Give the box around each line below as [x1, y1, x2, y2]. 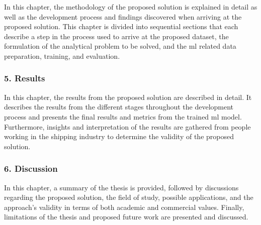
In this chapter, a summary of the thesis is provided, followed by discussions [4, 182, 239, 192]
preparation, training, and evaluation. [4, 50, 120, 61]
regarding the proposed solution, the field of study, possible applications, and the [4, 192, 253, 202]
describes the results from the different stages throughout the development [4, 101, 234, 112]
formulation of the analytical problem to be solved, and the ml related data [4, 41, 236, 51]
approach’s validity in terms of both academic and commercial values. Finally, [4, 201, 244, 212]
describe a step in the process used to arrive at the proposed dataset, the [4, 31, 229, 41]
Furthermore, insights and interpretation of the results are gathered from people [4, 121, 251, 132]
